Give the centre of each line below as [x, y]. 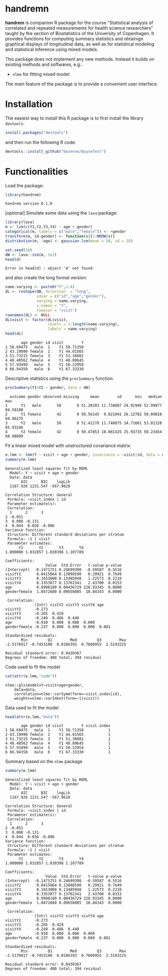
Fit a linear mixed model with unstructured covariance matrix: [68, 446]
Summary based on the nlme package [44, 762]
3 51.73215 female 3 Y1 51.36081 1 [58, 739]
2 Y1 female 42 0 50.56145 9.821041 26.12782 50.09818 [84, 414]
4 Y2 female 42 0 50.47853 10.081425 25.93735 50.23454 [84, 432]
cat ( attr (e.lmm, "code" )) [31, 676]
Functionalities [37, 172]
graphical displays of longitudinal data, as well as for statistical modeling [80, 44]
